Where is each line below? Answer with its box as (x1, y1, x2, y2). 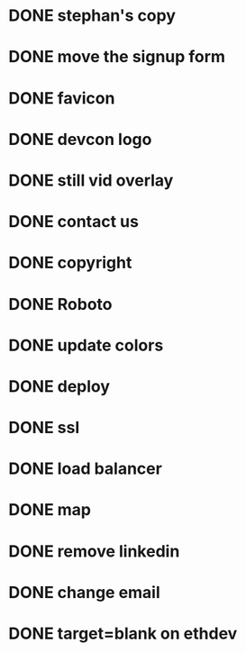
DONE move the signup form (8, 47, 226, 68)
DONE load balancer (8, 458, 163, 479)
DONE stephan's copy (8, 5, 177, 26)
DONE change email (8, 582, 161, 602)
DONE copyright (8, 253, 132, 273)
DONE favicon (8, 87, 115, 108)
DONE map (8, 500, 92, 521)
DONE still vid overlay (8, 170, 174, 190)
